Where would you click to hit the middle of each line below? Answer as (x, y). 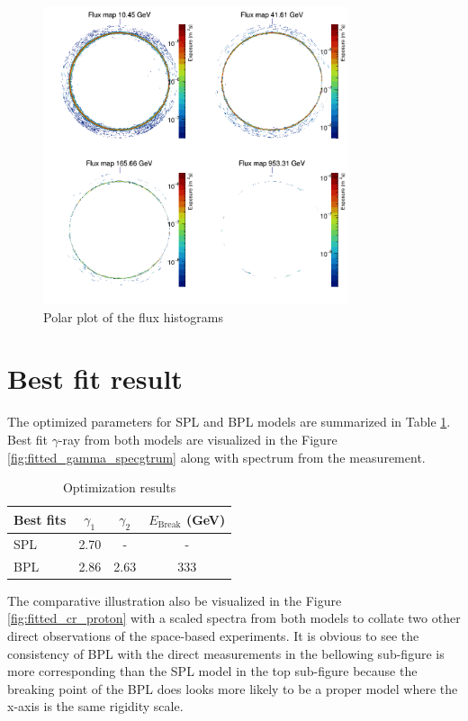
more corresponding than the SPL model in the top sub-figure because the (212, 671)
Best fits (40, 519)
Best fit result (95, 379)
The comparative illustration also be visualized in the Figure (175, 600)
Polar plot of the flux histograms (133, 316)
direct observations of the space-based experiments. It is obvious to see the (213, 635)
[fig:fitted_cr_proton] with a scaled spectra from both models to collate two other (234, 618)
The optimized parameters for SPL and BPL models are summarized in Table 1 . (229, 422)
